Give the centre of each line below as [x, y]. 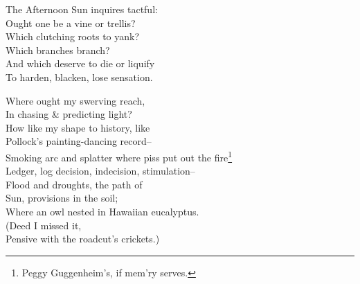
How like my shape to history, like [78, 127]
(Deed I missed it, [44, 225]
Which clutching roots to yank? [73, 36]
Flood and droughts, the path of [74, 184]
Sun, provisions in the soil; [62, 198]
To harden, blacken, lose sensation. [79, 77]
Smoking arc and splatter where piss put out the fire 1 [119, 156]
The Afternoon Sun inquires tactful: [82, 9]
